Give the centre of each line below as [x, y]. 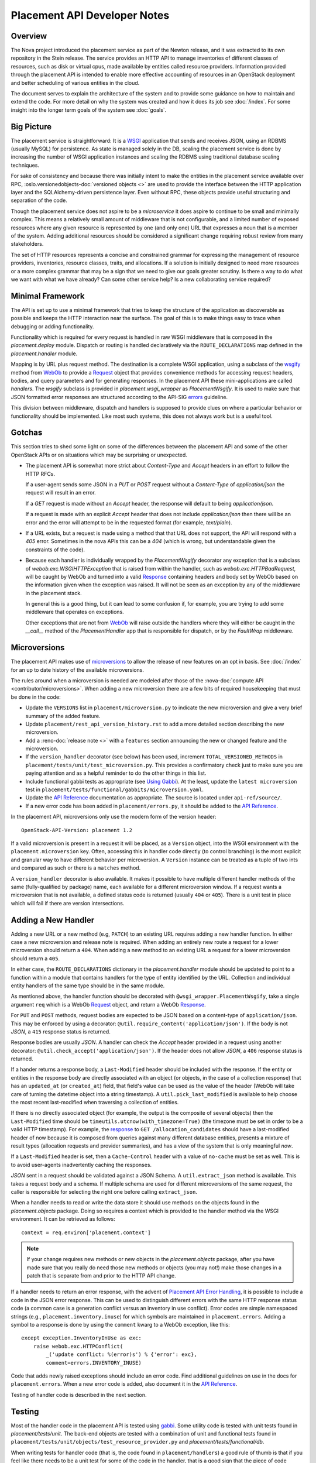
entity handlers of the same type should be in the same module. [88, 985]
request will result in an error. [61, 493]
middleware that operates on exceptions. [75, 612]
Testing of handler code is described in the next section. [79, 1395]
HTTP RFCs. [40, 473]
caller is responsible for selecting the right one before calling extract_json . [104, 1191]
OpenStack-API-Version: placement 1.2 [77, 830]
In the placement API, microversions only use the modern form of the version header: [114, 817]
